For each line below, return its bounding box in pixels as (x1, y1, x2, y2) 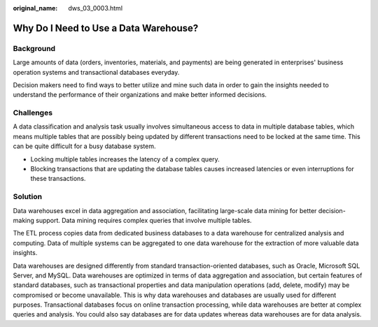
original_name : (13, 4, 58, 12)
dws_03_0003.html (68, 4, 122, 12)
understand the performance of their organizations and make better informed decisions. (13, 91, 267, 99)
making (13, 216, 35, 224)
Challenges (13, 108, 52, 118)
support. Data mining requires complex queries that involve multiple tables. (35, 216, 252, 224)
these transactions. (30, 175, 86, 183)
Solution (13, 192, 43, 202)
